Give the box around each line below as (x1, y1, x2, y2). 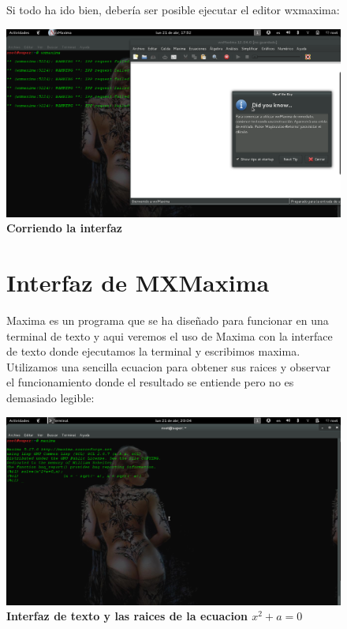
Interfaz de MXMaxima (6, 266, 270, 299)
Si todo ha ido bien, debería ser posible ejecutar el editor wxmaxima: (6, 2, 340, 17)
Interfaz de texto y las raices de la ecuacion (6, 608, 248, 624)
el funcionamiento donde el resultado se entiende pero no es (6, 374, 294, 390)
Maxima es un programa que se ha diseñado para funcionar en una (6, 311, 329, 328)
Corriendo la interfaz (6, 220, 122, 236)
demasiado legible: (6, 389, 95, 405)
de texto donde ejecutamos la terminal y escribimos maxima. (6, 343, 300, 360)
